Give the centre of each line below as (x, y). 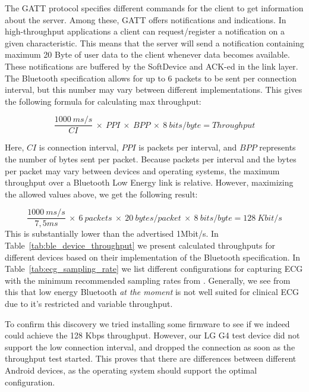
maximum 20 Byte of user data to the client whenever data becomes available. (147, 54)
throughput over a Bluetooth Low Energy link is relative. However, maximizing (149, 182)
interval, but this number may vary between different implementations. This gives (154, 90)
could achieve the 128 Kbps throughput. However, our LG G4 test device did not (152, 335)
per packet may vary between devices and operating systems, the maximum (142, 170)
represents (278, 147)
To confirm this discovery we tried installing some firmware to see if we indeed (147, 323)
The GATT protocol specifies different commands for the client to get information (154, 8)
